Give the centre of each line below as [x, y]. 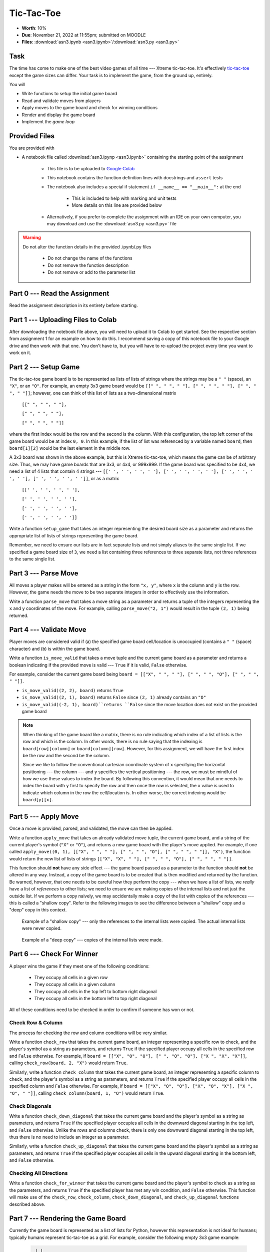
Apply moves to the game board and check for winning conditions [89, 108]
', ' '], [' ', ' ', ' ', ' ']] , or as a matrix [64, 478]
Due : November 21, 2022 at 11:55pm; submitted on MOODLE [84, 35]
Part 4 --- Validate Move [48, 630]
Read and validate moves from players [61, 101]
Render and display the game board [58, 115]
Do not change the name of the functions [90, 258]
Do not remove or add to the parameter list [91, 272]
